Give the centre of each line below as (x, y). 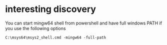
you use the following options (35, 28)
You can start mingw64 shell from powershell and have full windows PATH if (84, 23)
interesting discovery (51, 9)
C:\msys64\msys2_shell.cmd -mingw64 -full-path (56, 37)
